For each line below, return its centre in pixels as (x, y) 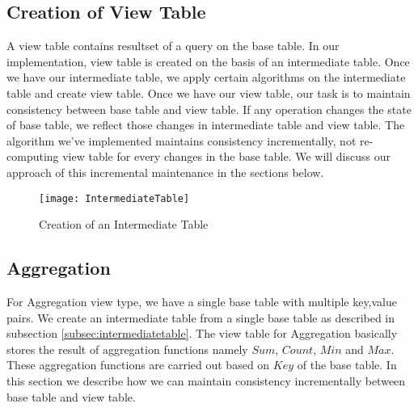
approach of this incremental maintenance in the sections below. (165, 172)
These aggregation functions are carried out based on (138, 365)
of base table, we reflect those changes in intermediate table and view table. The (206, 125)
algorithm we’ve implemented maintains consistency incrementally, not (182, 140)
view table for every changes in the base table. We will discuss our (226, 156)
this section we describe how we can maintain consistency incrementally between (206, 380)
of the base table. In (347, 365)
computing (33, 156)
